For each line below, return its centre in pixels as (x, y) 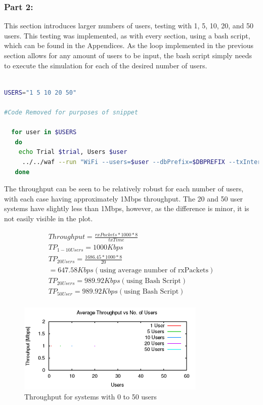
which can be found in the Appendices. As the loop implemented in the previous (129, 45)
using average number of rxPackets (154, 271)
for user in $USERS (44, 132)
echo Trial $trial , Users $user (73, 152)
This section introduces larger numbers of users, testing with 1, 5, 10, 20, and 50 (129, 26)
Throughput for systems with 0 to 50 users (91, 396)
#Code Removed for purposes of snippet (71, 112)
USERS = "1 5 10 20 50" (40, 92)
